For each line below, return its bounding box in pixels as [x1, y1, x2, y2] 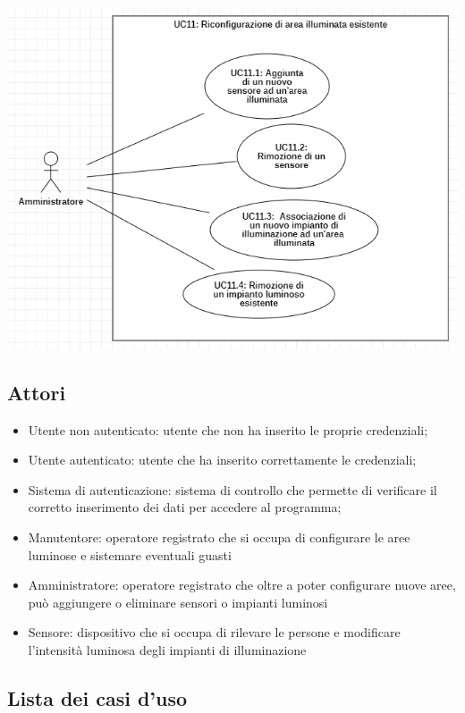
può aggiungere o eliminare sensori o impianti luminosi [28, 592, 328, 611]
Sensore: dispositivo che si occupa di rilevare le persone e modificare [28, 623, 401, 642]
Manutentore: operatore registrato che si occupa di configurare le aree [28, 528, 410, 547]
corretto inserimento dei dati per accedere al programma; [28, 498, 342, 516]
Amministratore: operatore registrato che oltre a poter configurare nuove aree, [28, 575, 456, 594]
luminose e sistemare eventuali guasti [28, 545, 232, 564]
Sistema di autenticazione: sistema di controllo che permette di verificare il [28, 480, 437, 499]
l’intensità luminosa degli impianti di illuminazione [28, 641, 307, 659]
